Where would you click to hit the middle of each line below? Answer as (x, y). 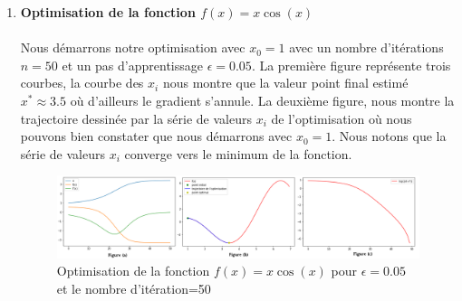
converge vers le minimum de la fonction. (238, 153)
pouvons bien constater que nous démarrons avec (156, 136)
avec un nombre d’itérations (366, 47)
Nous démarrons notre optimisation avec (133, 47)
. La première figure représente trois (351, 65)
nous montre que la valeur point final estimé (285, 83)
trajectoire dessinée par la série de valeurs (136, 118)
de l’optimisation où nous (342, 118)
